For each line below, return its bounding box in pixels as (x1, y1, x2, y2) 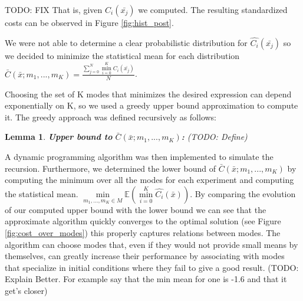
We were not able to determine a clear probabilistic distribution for (5, 36, 248, 48)
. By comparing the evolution (190, 187, 296, 199)
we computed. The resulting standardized (138, 4, 288, 15)
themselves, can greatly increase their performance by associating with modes (5, 250, 285, 262)
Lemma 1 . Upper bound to (5, 130, 113, 143)
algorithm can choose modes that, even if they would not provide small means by (5, 238, 298, 250)
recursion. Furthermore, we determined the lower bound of (5, 162, 216, 174)
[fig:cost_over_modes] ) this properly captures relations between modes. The (5, 227, 281, 239)
